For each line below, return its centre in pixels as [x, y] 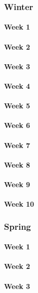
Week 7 [17, 145]
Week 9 [17, 184]
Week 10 [19, 204]
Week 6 [17, 125]
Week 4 [17, 86]
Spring [17, 226]
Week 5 [17, 106]
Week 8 [17, 164]
